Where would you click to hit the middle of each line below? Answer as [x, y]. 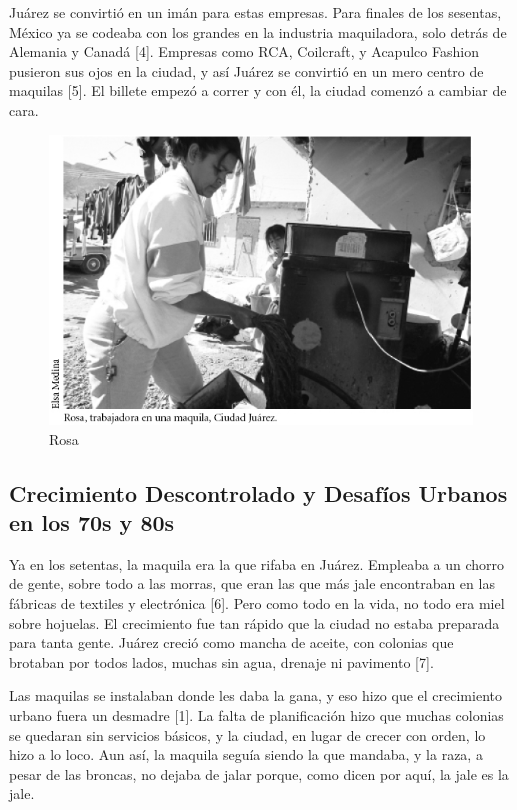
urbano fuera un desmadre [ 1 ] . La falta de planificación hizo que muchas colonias [256, 715]
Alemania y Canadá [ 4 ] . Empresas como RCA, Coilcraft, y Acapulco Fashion [244, 51]
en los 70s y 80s [92, 522]
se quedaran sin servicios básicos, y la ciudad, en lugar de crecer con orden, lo [247, 734]
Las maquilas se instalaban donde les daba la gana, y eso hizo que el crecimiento [255, 695]
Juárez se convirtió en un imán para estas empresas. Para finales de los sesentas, [255, 12]
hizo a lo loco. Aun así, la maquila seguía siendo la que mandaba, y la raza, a [246, 754]
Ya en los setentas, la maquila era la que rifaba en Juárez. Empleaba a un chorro [257, 563]
